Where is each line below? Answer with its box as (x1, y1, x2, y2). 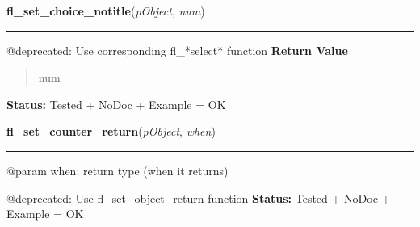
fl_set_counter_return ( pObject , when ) (6, 123, 216, 140)
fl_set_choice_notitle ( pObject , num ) (6, 2, 205, 19)
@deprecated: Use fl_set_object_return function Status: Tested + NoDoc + (6, 189, 391, 206)
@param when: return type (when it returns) (6, 162, 229, 179)
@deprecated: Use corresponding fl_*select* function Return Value (6, 41, 348, 58)
